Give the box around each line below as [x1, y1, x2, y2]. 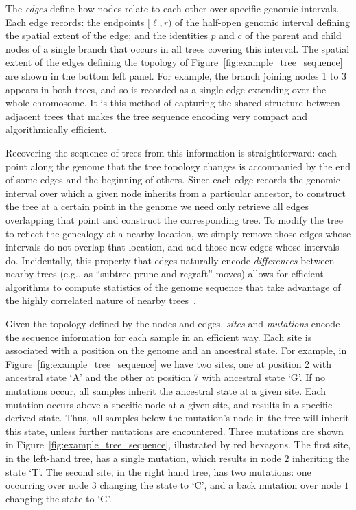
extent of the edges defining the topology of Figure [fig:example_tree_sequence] [5, 55, 343, 69]
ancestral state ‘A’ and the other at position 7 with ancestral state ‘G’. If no [5, 370, 326, 384]
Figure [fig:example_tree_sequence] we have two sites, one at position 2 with [5, 356, 331, 371]
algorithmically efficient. [5, 122, 107, 137]
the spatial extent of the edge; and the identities [5, 28, 208, 43]
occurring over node [5, 478, 89, 492]
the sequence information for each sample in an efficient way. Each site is [5, 329, 312, 344]
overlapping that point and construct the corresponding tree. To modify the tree [5, 212, 343, 227]
